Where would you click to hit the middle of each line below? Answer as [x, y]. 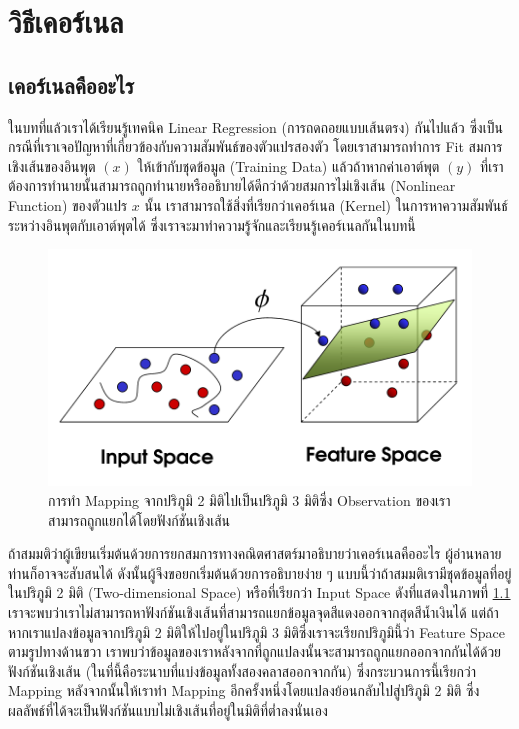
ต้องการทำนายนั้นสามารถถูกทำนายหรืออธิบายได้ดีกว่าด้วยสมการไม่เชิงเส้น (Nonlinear [232, 185]
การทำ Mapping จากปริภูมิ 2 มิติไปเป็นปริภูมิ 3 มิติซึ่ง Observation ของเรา [249, 500]
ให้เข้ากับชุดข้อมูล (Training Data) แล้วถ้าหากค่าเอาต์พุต [288, 165]
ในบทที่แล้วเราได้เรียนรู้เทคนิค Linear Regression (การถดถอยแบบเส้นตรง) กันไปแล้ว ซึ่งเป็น [255, 126]
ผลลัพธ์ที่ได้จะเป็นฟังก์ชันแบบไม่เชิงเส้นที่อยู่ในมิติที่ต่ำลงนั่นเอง [168, 709]
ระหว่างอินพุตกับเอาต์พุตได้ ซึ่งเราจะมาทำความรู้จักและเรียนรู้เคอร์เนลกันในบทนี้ [212, 224]
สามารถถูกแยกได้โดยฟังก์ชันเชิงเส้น [139, 519]
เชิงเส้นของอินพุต [52, 165]
